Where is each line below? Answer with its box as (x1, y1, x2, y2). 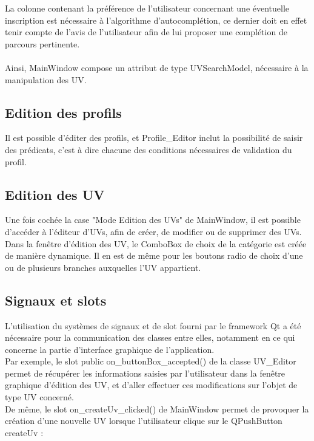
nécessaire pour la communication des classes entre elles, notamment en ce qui (5, 331, 295, 344)
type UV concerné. (5, 391, 74, 403)
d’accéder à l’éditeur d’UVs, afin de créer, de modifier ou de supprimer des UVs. (5, 225, 302, 238)
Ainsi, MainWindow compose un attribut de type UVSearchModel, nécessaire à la (5, 61, 309, 73)
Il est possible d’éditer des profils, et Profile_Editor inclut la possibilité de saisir (5, 131, 303, 144)
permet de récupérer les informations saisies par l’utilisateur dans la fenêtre (5, 366, 286, 379)
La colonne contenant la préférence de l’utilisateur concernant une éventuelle (5, 2, 290, 14)
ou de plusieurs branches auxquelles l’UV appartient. (5, 261, 201, 273)
